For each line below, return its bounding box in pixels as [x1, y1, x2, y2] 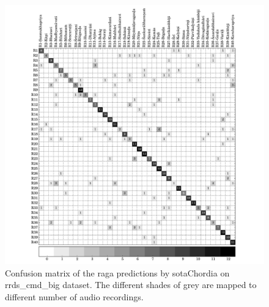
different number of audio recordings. [5, 290, 144, 303]
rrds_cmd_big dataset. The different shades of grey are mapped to [5, 278, 257, 291]
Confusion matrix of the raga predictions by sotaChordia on [5, 266, 230, 279]
